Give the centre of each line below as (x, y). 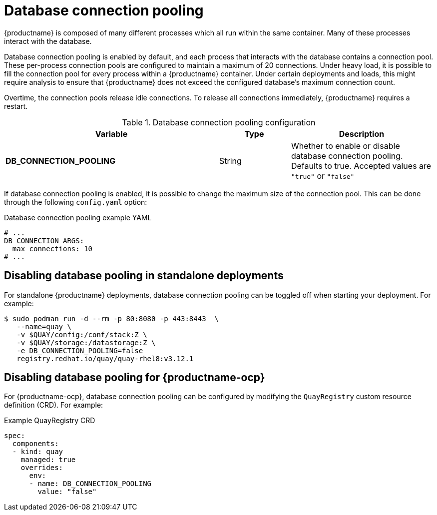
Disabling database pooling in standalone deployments (144, 276)
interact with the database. (48, 41)
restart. (16, 106)
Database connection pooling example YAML (78, 217)
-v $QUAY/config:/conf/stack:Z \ (82, 334)
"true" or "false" (323, 176)
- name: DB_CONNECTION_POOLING (90, 484)
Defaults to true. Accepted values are (361, 166)
